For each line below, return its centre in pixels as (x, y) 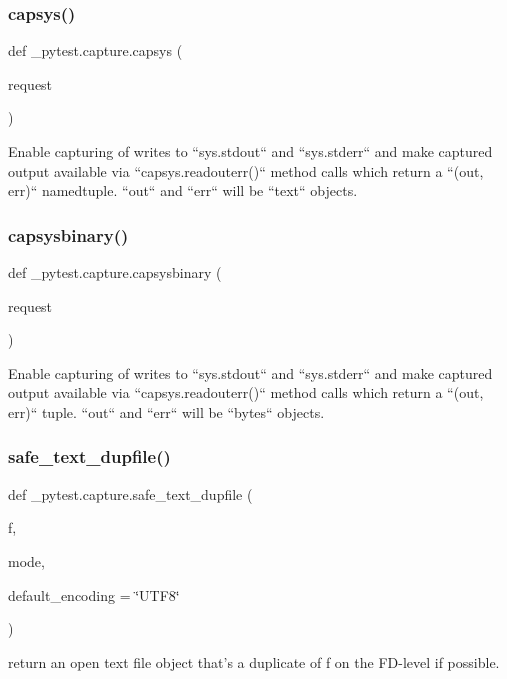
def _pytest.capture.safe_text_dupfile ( (130, 493)
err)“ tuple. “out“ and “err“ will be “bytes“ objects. (166, 411)
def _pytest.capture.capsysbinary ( (115, 272)
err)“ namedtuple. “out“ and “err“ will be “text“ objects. (183, 190)
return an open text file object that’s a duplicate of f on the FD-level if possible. (254, 661)
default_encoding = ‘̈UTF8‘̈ (94, 594)
